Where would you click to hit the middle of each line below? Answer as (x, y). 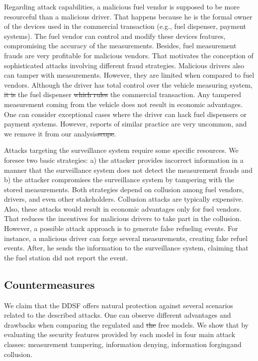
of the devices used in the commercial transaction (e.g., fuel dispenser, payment (125, 26)
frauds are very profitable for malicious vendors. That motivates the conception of (129, 55)
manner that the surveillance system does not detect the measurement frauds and (128, 170)
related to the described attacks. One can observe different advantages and (118, 315)
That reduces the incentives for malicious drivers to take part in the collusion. (123, 218)
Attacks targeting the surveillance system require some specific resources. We (121, 150)
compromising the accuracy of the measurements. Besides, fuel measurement (120, 46)
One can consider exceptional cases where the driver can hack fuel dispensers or (125, 114)
